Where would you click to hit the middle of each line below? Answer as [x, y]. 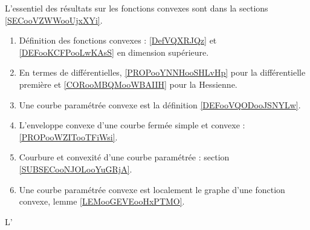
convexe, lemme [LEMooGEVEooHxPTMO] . [102, 201]
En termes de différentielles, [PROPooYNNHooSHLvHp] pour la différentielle [162, 72]
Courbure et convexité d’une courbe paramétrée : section [124, 157]
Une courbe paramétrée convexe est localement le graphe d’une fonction [152, 189]
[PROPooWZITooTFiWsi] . [68, 136]
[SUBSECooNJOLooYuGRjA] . [76, 169]
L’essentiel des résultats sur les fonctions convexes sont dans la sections [137, 8]
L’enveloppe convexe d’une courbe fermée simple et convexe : [132, 125]
